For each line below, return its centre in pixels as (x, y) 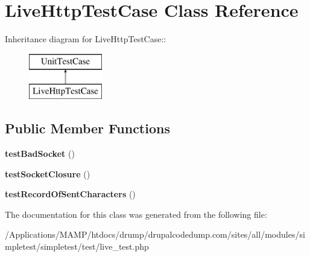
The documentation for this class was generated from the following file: (136, 214)
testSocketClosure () (48, 173)
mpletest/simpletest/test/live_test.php (77, 246)
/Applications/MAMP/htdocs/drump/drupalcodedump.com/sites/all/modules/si (155, 234)
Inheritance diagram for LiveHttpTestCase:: (86, 39)
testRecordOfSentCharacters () (70, 194)
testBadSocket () (40, 154)
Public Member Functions (87, 128)
